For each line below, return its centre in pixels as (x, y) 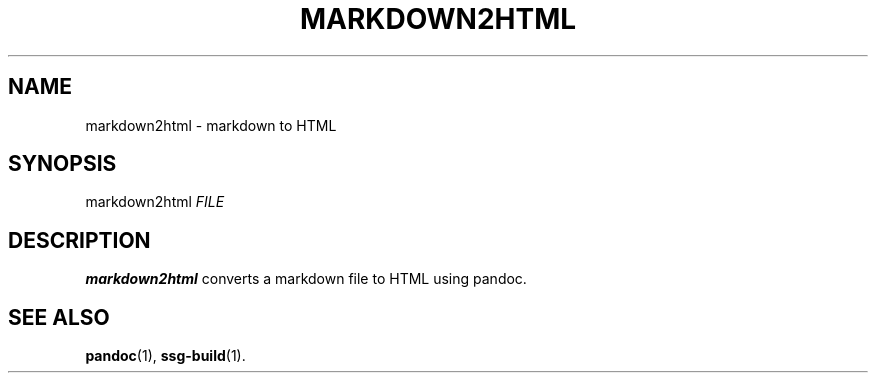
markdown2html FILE (155, 202)
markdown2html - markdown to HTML (211, 125)
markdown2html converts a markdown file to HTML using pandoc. (306, 279)
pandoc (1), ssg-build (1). (165, 356)
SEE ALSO (59, 317)
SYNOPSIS (62, 164)
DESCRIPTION (79, 240)
